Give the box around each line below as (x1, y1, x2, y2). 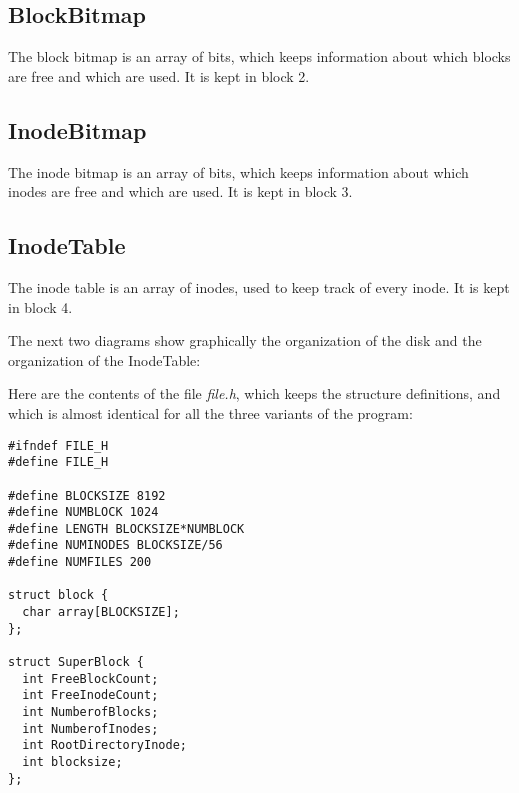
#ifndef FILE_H (8, 438, 109, 453)
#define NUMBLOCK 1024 (8, 505, 159, 520)
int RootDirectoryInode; (22, 738, 187, 753)
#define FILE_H (8, 455, 109, 470)
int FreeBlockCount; (22, 671, 159, 686)
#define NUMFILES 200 (8, 555, 152, 570)
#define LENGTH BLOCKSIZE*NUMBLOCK (8, 521, 245, 536)
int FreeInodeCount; (22, 688, 159, 703)
